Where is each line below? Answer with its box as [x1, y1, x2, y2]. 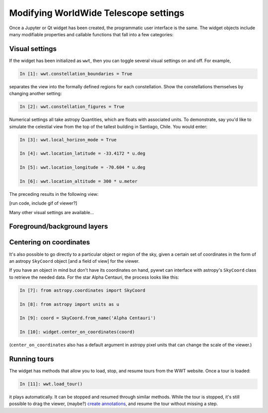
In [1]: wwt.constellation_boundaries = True [19, 71, 133, 76]
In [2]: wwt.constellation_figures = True [19, 104, 125, 110]
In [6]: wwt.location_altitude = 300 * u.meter [19, 178, 137, 184]
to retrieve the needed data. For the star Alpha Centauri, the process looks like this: [9, 274, 179, 280]
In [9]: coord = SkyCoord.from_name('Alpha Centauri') [19, 315, 156, 321]
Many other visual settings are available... [9, 209, 94, 215]
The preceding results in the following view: [9, 191, 99, 197]
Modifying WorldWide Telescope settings [9, 7, 185, 18]
